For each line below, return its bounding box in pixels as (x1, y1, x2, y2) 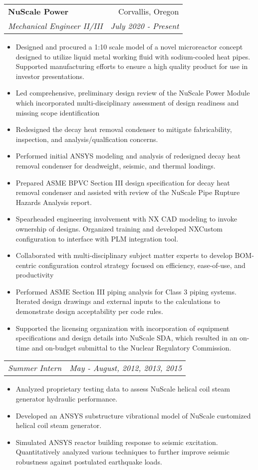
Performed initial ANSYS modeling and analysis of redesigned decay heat (15, 150, 241, 161)
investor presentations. (15, 70, 84, 81)
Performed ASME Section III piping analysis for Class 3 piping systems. (15, 286, 237, 296)
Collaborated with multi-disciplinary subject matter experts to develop (15, 250, 233, 260)
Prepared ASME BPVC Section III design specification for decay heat (15, 177, 230, 187)
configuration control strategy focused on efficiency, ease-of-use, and (38, 259, 246, 270)
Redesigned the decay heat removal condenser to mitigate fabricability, (15, 124, 232, 134)
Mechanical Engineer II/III (8, 20, 103, 31)
